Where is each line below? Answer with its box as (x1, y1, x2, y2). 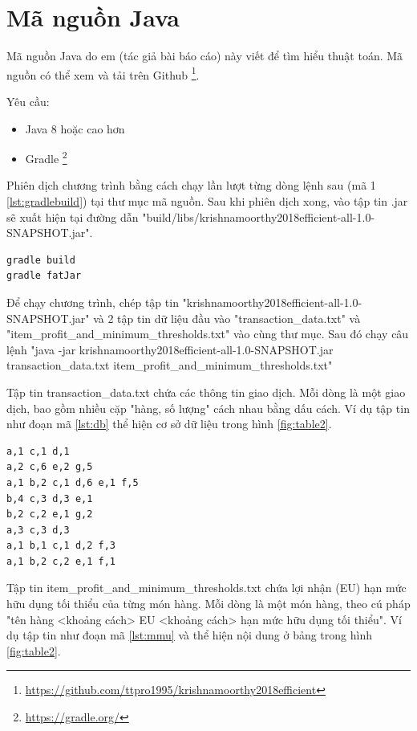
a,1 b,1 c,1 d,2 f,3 (6, 540, 116, 552)
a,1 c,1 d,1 (6, 445, 70, 457)
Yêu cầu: (6, 92, 50, 109)
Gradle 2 (25, 148, 67, 166)
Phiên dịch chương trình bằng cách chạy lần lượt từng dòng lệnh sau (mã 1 (6, 177, 376, 194)
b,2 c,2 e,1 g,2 (6, 508, 93, 521)
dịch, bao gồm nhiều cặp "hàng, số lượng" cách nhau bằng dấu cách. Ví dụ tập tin (6, 399, 410, 416)
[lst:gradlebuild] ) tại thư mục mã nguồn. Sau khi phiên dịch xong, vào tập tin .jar (6, 193, 408, 209)
